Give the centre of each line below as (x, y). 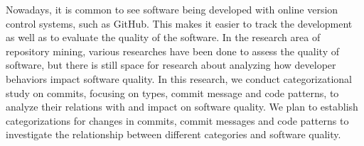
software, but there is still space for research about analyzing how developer (171, 65)
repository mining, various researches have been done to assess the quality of (172, 51)
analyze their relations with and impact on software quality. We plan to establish (182, 107)
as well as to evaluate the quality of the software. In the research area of (163, 37)
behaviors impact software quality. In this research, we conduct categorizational (179, 78)
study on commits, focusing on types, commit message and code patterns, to (172, 92)
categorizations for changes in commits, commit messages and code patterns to (177, 120)
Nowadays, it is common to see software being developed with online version (172, 9)
